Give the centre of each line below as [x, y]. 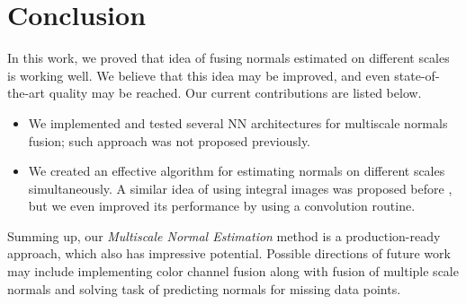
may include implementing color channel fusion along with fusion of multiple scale [233, 271]
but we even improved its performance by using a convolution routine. [222, 206]
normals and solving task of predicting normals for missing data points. [204, 288]
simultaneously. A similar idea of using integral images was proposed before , [240, 188]
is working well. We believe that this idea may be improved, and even [199, 75]
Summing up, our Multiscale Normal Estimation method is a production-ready [224, 235]
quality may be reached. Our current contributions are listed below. [235, 93]
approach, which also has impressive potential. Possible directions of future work [229, 253]
